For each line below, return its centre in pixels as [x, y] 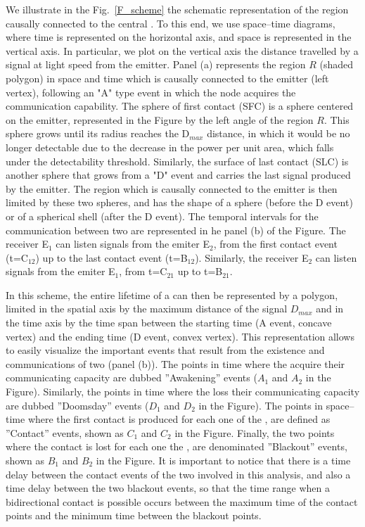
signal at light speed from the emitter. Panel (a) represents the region [156, 64]
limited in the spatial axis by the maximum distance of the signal [147, 309]
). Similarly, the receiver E [252, 257]
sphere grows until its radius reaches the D [98, 133]
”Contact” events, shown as [65, 432]
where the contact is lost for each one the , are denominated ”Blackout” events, [177, 446]
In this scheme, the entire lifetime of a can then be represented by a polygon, [172, 294]
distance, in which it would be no [278, 133]
